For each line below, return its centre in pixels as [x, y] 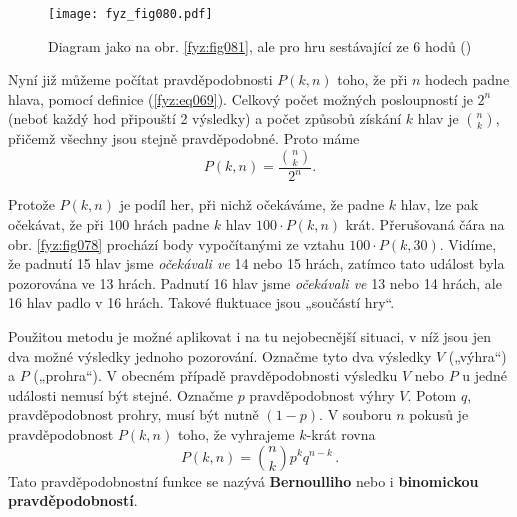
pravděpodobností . [73, 500]
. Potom [432, 394]
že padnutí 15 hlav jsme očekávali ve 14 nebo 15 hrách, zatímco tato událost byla [256, 263]
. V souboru [355, 414]
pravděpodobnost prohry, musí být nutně [133, 414]
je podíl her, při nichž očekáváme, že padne [252, 204]
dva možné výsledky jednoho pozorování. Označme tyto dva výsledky [220, 355]
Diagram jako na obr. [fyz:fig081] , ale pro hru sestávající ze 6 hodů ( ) [260, 45]
